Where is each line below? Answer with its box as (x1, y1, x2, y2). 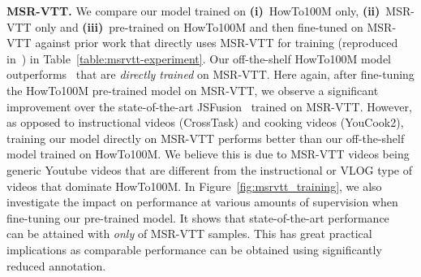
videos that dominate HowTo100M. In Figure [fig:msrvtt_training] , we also (6, 177, 382, 194)
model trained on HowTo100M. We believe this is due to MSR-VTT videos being (6, 145, 410, 162)
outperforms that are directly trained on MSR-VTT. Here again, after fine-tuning (6, 66, 415, 83)
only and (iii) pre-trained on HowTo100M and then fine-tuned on (35, 18, 363, 35)
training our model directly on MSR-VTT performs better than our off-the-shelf (6, 129, 405, 146)
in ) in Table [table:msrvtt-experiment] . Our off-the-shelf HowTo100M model (6, 50, 391, 67)
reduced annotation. (6, 257, 106, 274)
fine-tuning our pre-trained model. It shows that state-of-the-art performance (6, 209, 389, 226)
